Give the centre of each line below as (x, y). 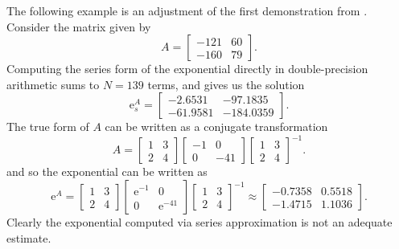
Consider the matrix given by (79, 26)
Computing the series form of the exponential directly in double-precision (187, 69)
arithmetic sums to (53, 84)
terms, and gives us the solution (226, 84)
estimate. (29, 237)
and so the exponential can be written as (107, 171)
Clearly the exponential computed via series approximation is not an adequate (199, 222)
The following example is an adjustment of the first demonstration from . (187, 10)
